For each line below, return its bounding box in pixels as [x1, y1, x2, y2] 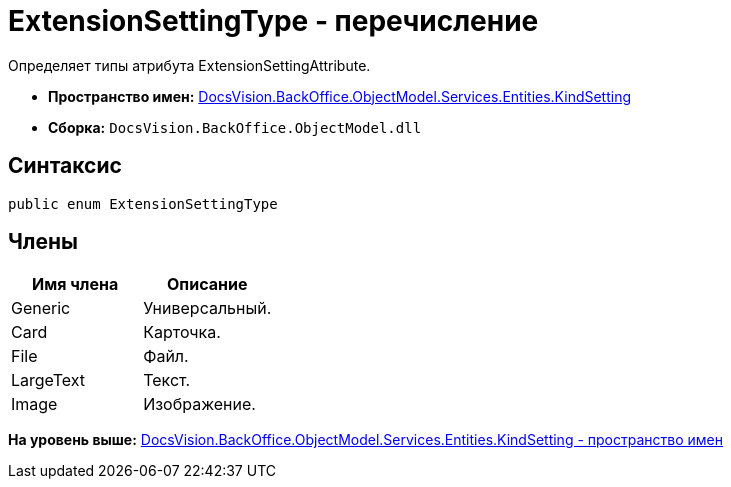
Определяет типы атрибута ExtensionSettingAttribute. [8, 56, 371, 74]
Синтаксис [8, 153, 122, 179]
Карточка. [143, 322, 221, 343]
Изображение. [143, 394, 256, 415]
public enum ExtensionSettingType [8, 195, 278, 212]
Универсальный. [143, 298, 272, 319]
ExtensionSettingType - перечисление [8, 4, 539, 38]
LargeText [11, 370, 86, 391]
